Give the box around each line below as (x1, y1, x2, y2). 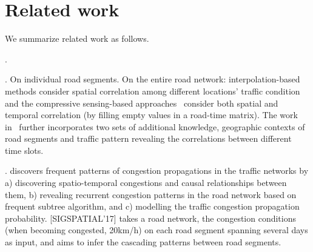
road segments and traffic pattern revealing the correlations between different (5, 132, 292, 145)
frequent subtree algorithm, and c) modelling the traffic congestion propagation (5, 200, 300, 213)
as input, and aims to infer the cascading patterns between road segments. (5, 236, 281, 248)
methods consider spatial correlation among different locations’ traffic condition (5, 84, 300, 97)
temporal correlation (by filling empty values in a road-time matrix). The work (5, 108, 298, 121)
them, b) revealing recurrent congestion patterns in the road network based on (5, 188, 297, 201)
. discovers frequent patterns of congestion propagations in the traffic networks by (5, 164, 309, 177)
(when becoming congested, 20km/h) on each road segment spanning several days (5, 224, 308, 236)
